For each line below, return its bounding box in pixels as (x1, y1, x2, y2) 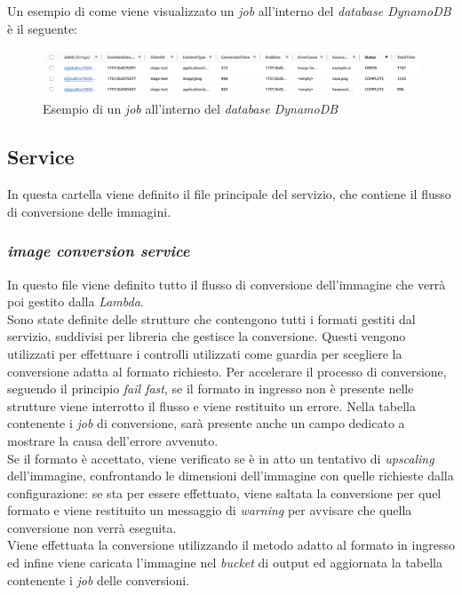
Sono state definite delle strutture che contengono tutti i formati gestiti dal (7, 309, 416, 328)
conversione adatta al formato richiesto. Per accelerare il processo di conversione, (7, 361, 447, 380)
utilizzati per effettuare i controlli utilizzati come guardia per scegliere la (7, 344, 402, 362)
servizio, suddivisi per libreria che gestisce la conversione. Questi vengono (7, 327, 406, 345)
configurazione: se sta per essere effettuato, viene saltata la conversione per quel (7, 483, 442, 502)
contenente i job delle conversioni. (7, 570, 190, 589)
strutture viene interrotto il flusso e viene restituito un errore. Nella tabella (7, 396, 416, 415)
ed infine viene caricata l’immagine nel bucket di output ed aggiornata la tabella (7, 553, 442, 572)
